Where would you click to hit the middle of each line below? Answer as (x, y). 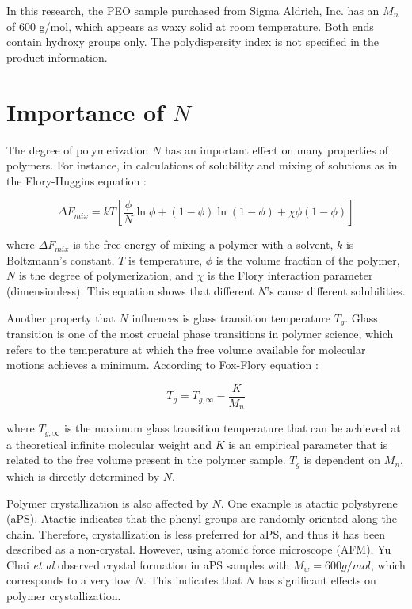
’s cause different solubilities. (336, 291)
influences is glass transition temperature (231, 317)
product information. (57, 57)
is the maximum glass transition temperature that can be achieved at (232, 428)
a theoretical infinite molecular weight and (109, 444)
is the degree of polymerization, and (106, 275)
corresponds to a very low (69, 580)
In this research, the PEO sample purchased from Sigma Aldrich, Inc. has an (193, 10)
